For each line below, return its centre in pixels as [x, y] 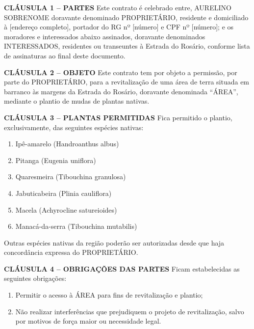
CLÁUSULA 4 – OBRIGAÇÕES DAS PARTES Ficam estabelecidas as [122, 268]
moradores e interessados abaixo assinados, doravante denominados [105, 36]
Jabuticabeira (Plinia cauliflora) [63, 193]
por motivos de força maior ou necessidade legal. [88, 321]
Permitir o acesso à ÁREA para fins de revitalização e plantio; [109, 295]
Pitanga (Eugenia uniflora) [56, 160]
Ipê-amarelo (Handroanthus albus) [67, 144]
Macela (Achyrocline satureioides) [66, 209]
